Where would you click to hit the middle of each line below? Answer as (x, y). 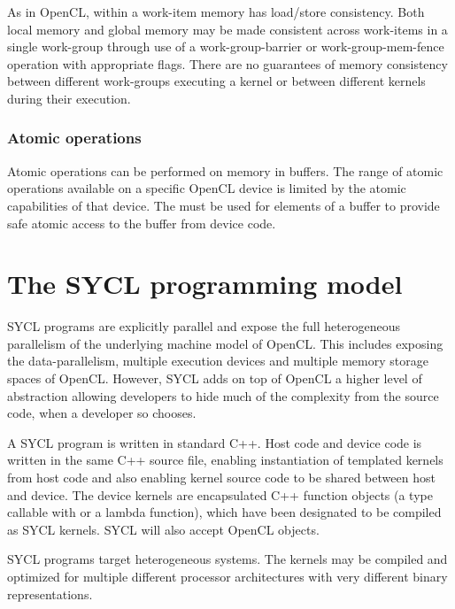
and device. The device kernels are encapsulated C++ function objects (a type (220, 494)
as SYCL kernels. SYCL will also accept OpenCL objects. (163, 529)
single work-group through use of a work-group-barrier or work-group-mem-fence (226, 46)
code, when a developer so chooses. (102, 413)
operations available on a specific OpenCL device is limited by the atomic (207, 188)
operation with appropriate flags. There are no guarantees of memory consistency (227, 63)
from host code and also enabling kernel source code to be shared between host (221, 478)
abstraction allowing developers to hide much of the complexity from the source (223, 395)
